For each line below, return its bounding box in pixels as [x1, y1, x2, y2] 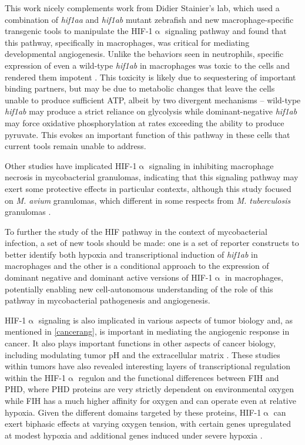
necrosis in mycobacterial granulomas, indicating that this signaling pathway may [5, 171, 299, 183]
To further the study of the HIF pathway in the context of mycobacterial [5, 225, 267, 237]
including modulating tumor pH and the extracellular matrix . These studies [5, 348, 280, 360]
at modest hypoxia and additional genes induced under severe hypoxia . [5, 429, 263, 441]
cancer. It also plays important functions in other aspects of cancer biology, [5, 337, 276, 349]
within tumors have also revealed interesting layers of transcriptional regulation [5, 360, 291, 372]
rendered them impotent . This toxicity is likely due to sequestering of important [5, 70, 296, 83]
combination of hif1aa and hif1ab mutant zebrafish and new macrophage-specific [5, 13, 294, 25]
